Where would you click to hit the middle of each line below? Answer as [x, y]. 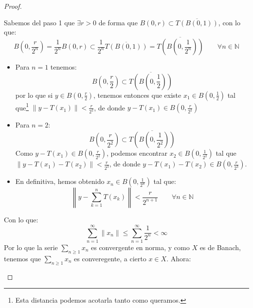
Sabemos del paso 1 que [39, 22]
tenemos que [22, 258]
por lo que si [34, 95]
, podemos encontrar [137, 153]
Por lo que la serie [31, 247]
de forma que [118, 22]
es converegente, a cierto [110, 258]
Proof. [13, 6]
